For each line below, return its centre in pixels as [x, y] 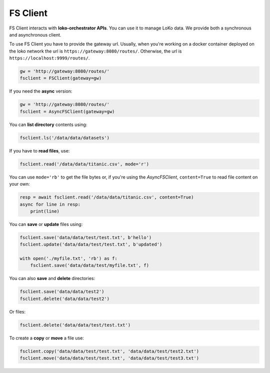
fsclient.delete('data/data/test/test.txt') [75, 325]
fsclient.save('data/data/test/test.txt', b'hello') [86, 237]
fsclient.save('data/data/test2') [62, 292]
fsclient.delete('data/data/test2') [65, 298]
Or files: [17, 311]
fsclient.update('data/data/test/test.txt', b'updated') [91, 244]
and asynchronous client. [35, 34]
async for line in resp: [50, 204]
